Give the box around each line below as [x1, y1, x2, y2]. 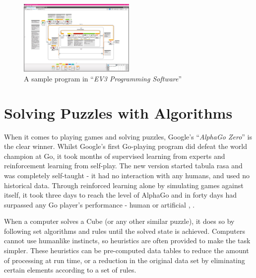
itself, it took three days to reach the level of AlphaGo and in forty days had [4, 190, 237, 200]
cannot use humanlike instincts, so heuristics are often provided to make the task [4, 235, 251, 246]
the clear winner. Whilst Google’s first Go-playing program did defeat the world [4, 141, 247, 151]
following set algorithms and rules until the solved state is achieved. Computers [4, 225, 245, 236]
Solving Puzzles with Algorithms [4, 102, 233, 123]
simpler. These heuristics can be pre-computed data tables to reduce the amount [4, 245, 249, 256]
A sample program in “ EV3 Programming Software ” [24, 73, 182, 83]
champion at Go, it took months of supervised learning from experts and [4, 150, 225, 161]
